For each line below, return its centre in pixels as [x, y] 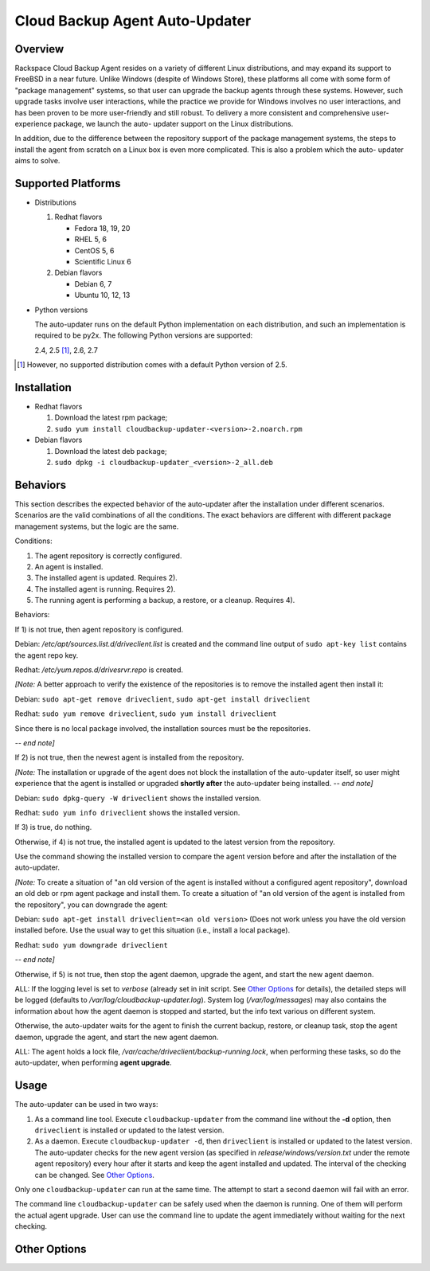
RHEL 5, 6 [91, 240]
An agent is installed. [69, 566]
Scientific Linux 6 [103, 262]
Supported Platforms [68, 184]
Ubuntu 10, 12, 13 [102, 295]
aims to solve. [37, 161]
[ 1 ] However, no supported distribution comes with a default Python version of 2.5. [152, 365]
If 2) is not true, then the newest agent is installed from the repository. [129, 757]
